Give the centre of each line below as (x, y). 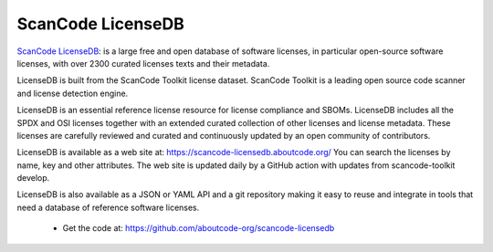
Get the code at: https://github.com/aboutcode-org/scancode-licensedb (199, 228)
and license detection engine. (73, 93)
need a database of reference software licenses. (108, 207)
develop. (33, 178)
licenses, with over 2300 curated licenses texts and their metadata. (143, 63)
